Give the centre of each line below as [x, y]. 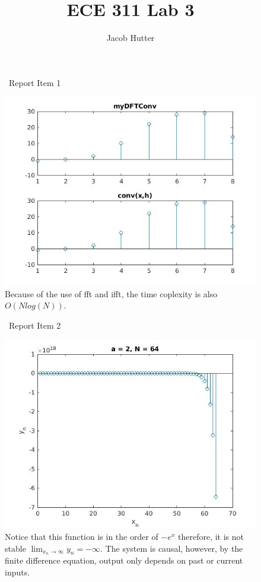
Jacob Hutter [130, 38]
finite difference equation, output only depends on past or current [124, 560]
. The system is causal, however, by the [172, 548]
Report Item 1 [35, 82]
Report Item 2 [35, 325]
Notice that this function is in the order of [82, 536]
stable [15, 548]
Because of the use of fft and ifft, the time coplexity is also [111, 293]
